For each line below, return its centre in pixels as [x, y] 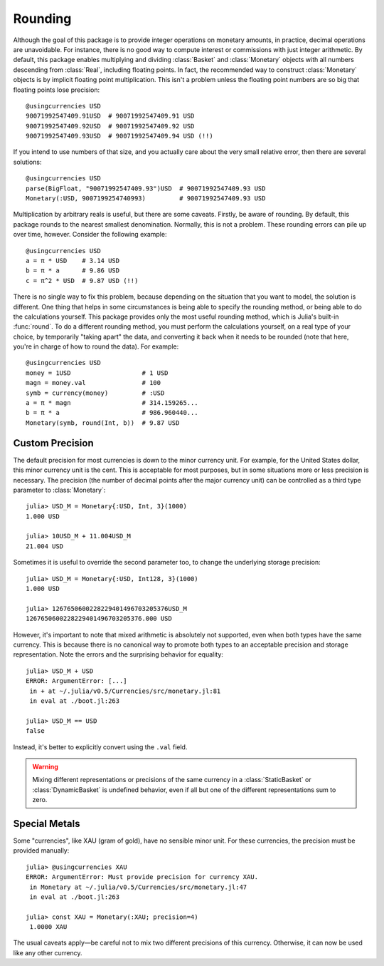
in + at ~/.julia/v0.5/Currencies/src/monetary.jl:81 [125, 691]
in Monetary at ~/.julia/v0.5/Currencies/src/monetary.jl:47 [138, 887]
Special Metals [47, 823]
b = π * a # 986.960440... [112, 413]
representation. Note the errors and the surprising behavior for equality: [118, 654]
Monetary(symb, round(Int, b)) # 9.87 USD [103, 423]
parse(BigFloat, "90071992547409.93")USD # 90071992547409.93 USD [146, 188]
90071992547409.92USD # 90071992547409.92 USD [110, 126]
